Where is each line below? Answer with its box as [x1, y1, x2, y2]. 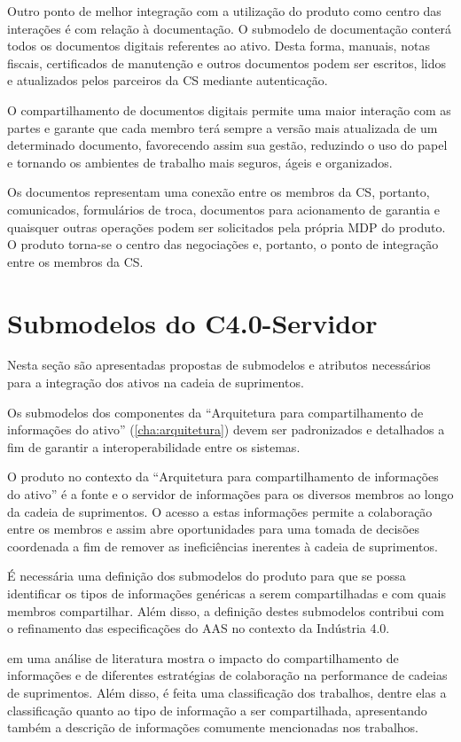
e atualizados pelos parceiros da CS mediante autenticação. [7, 71, 328, 90]
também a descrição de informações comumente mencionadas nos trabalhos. [7, 718, 419, 737]
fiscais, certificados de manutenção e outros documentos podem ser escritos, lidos [7, 53, 447, 72]
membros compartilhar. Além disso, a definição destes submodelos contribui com [7, 601, 444, 620]
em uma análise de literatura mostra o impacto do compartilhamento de [7, 648, 399, 667]
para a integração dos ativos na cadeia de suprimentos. [7, 373, 304, 392]
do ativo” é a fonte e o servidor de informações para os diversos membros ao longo [7, 485, 454, 503]
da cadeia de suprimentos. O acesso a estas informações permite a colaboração [7, 502, 433, 520]
